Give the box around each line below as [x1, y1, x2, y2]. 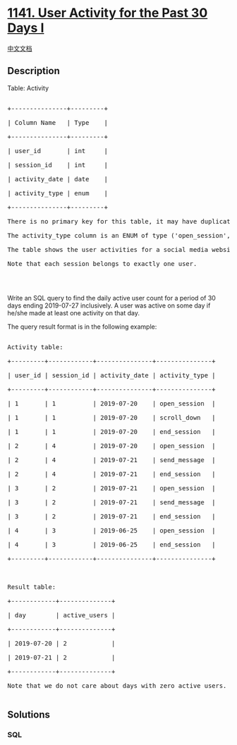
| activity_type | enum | [7, 189, 108, 197]
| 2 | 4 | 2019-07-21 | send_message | [7, 456, 217, 464]
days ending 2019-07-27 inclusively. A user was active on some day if [7, 301, 211, 310]
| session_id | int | [7, 161, 108, 169]
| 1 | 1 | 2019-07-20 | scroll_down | [7, 413, 217, 421]
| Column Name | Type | [7, 119, 108, 126]
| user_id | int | [7, 147, 108, 155]
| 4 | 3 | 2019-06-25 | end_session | [7, 540, 217, 548]
